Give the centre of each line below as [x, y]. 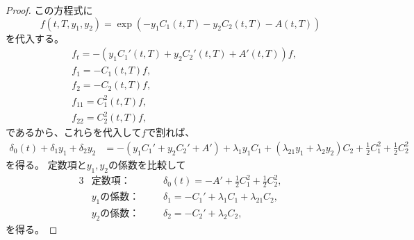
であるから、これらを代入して [74, 132]
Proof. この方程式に [49, 10]
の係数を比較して [147, 164]
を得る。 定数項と [46, 164]
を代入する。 [35, 38]
